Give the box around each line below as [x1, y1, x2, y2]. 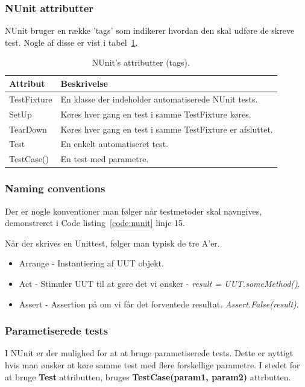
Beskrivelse [60, 77, 108, 89]
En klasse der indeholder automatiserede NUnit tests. [60, 92, 258, 105]
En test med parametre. [60, 153, 149, 165]
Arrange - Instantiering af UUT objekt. [19, 257, 164, 269]
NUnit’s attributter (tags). [92, 56, 190, 69]
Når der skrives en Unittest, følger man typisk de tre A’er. [5, 236, 220, 249]
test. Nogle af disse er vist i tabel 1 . [5, 36, 138, 48]
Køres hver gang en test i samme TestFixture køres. [60, 107, 251, 120]
